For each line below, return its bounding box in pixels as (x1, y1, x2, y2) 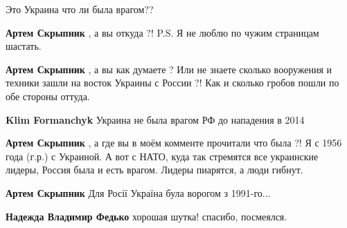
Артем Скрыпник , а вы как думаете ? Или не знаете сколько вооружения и (6, 61, 332, 76)
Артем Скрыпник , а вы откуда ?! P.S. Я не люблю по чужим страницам (6, 25, 319, 39)
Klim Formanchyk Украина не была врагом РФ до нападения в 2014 (6, 112, 305, 126)
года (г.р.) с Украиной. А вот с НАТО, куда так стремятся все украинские (6, 149, 319, 163)
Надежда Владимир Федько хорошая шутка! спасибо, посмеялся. (6, 209, 287, 223)
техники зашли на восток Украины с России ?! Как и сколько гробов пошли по (6, 75, 339, 90)
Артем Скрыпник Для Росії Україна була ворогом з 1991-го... (6, 185, 271, 200)
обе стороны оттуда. (6, 88, 90, 103)
